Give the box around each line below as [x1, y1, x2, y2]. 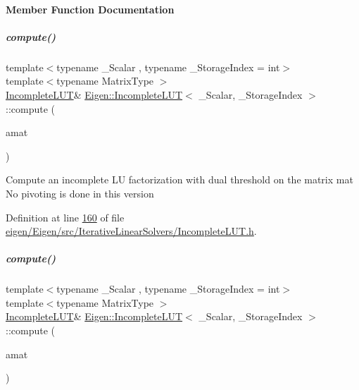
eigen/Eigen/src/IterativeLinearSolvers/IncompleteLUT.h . [6, 224, 257, 238]
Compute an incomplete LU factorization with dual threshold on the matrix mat [6, 172, 353, 187]
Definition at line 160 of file [6, 209, 125, 224]
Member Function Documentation [6, 1, 175, 16]
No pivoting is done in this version [6, 185, 154, 200]
